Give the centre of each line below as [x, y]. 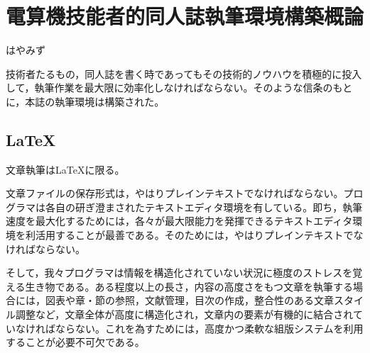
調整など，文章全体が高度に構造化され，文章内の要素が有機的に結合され [184, 314]
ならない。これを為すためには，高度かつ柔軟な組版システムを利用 [209, 328]
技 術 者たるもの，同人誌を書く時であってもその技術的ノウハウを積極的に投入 [184, 73]
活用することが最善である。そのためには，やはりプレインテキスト [189, 235]
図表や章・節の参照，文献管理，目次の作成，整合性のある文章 [189, 300]
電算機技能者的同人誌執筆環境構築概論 [185, 16]
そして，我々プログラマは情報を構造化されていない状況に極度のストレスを [179, 273]
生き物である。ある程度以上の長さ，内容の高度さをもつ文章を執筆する [189, 286]
